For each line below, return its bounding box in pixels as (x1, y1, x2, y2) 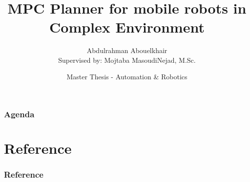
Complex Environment (49, 17, 205, 37)
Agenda (4, 108, 35, 120)
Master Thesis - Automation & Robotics (66, 71, 187, 81)
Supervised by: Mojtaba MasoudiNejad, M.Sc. (58, 55, 196, 65)
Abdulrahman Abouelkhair (86, 45, 167, 55)
